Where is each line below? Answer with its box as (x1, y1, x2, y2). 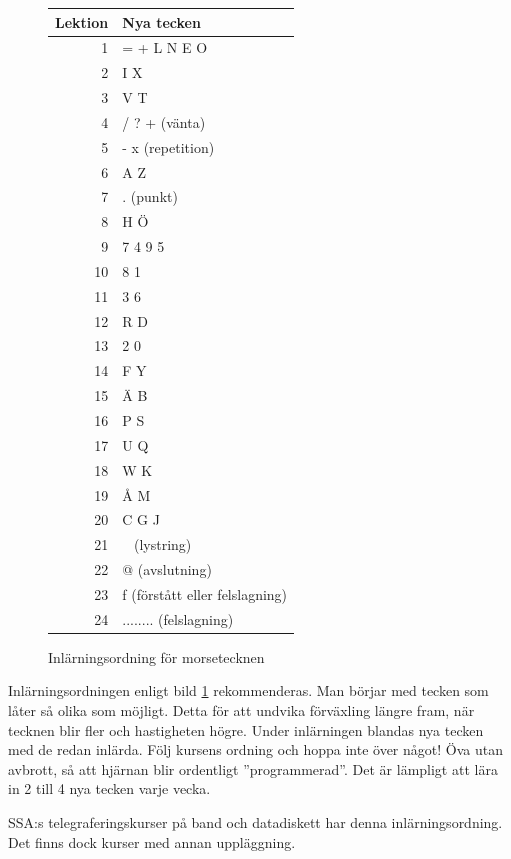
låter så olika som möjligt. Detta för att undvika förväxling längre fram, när (8, 700, 475, 721)
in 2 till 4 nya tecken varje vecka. (8, 778, 211, 799)
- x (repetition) (122, 136, 215, 157)
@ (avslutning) (122, 559, 212, 580)
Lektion (55, 11, 109, 32)
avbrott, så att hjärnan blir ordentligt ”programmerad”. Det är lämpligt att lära (8, 758, 498, 779)
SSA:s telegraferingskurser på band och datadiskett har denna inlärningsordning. (8, 812, 503, 832)
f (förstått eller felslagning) (122, 583, 288, 604)
